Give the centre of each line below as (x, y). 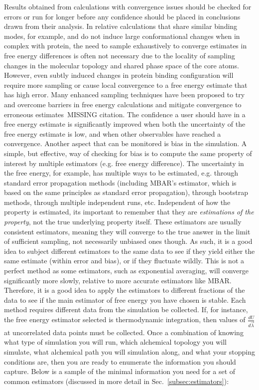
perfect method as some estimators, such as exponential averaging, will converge (126, 271)
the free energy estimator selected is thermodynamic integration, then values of (125, 319)
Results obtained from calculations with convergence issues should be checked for (128, 6)
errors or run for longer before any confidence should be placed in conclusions (122, 16)
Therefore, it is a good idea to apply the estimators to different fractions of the (125, 290)
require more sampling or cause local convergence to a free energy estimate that (126, 85)
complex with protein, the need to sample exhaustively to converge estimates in (126, 46)
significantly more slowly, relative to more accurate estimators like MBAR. (118, 280)
